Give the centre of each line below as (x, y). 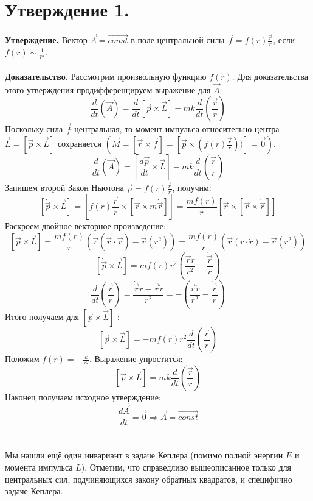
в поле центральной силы (178, 40)
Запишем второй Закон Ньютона (64, 187)
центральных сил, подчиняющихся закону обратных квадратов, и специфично (149, 479)
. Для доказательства (270, 76)
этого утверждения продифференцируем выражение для (108, 89)
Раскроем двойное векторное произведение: (85, 226)
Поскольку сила (34, 129)
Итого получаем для (42, 317)
